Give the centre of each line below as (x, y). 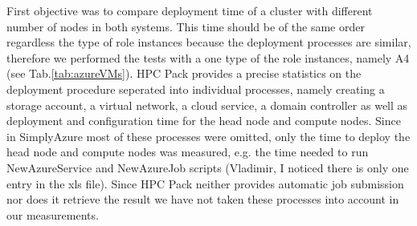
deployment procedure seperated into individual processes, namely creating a (196, 89)
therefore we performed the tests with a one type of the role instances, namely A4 (208, 57)
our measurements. (53, 214)
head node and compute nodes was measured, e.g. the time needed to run (188, 152)
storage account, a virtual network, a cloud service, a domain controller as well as (207, 105)
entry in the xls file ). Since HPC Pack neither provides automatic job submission (205, 183)
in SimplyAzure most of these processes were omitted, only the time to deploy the (208, 136)
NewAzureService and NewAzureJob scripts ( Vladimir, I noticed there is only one (208, 167)
